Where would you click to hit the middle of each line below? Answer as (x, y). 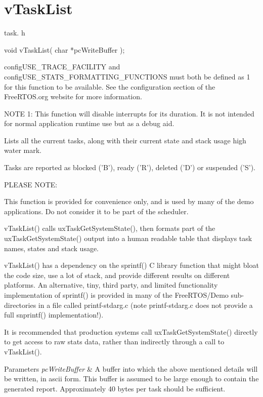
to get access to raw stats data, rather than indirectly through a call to (114, 342)
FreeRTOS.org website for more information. (73, 96)
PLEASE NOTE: (31, 184)
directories (20, 305)
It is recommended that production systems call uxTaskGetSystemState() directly (131, 331)
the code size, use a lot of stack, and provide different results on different (117, 275)
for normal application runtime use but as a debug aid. (89, 123)
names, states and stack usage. (52, 248)
